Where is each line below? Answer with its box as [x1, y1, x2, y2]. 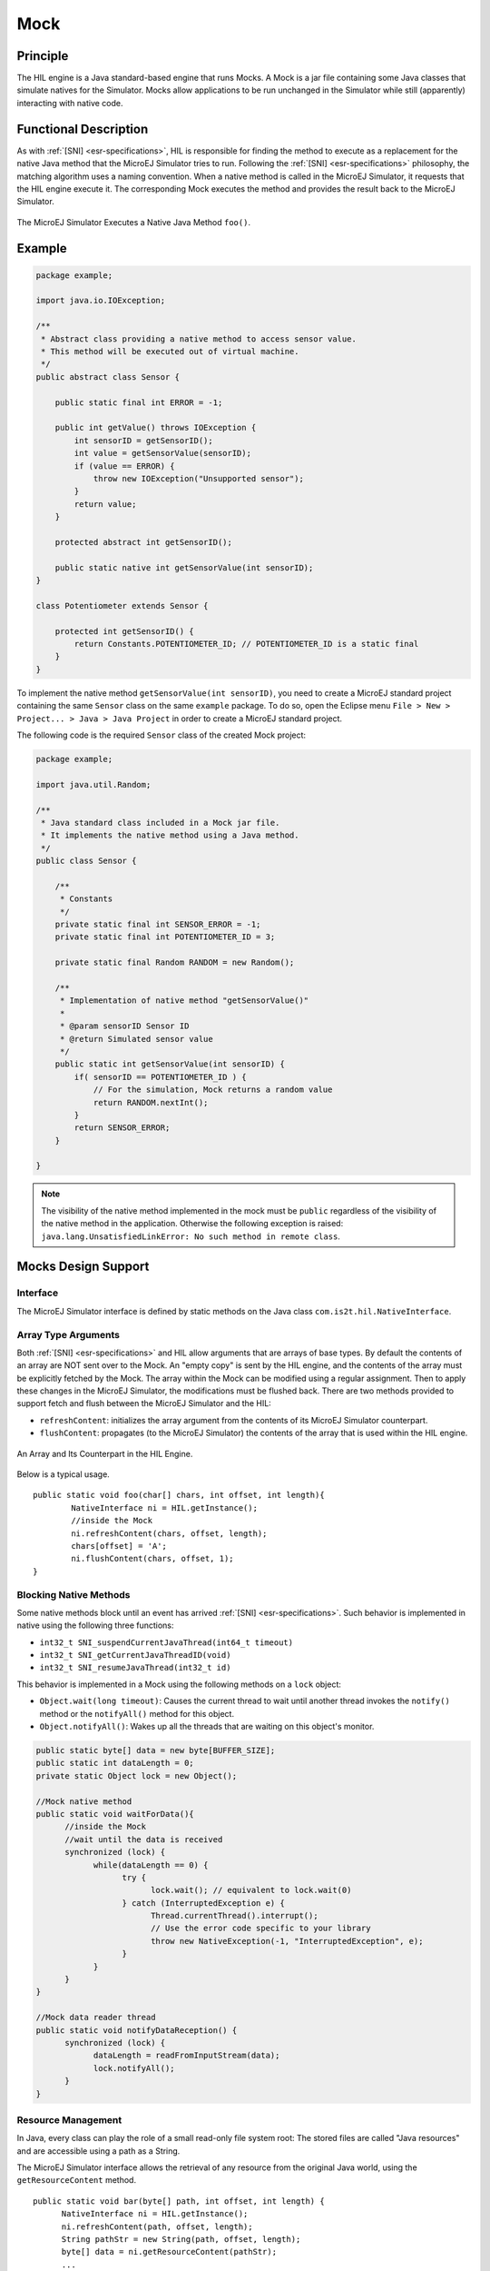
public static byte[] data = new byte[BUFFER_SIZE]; [35, 1745, 276, 1756]
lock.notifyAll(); [93, 2063, 176, 2073]
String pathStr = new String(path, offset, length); [61, 2235, 301, 2245]
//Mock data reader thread [35, 2012, 156, 2023]
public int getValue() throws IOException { [54, 422, 257, 433]
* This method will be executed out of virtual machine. [41, 346, 299, 357]
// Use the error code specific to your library [150, 1923, 371, 1934]
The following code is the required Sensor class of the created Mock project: [16, 729, 307, 740]
